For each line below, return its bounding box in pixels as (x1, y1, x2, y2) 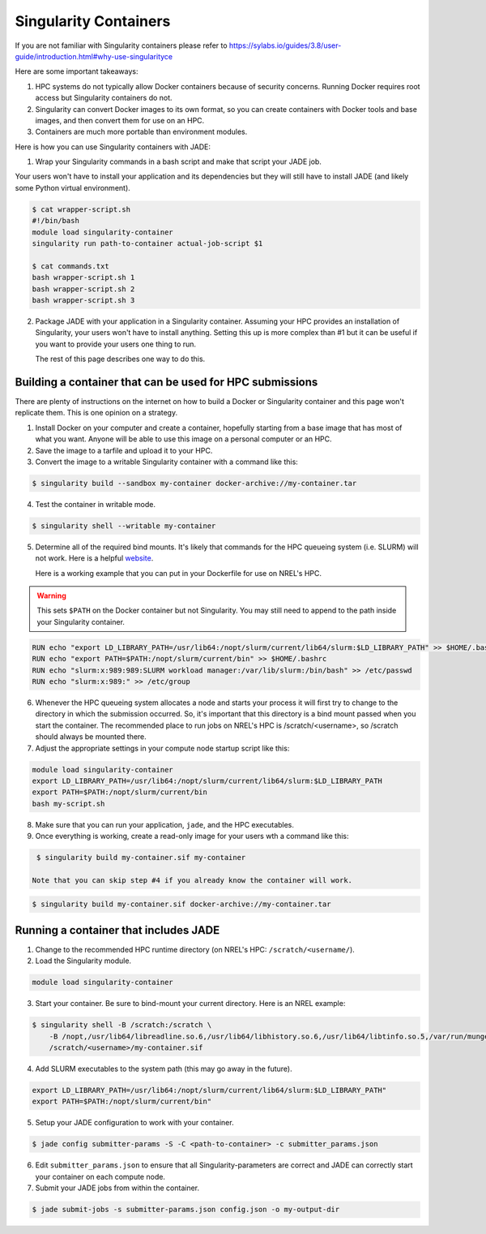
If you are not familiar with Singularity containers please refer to (15, 41, 228, 50)
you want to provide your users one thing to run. (35, 339, 197, 349)
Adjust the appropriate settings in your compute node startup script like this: (35, 743, 290, 753)
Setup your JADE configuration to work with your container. (35, 1118, 234, 1128)
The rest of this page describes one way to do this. (35, 354, 206, 364)
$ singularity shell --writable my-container (32, 521, 216, 531)
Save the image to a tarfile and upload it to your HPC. (35, 445, 213, 455)
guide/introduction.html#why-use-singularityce (15, 51, 173, 61)
